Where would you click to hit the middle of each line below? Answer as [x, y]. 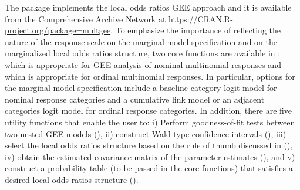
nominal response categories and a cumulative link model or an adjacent [135, 99]
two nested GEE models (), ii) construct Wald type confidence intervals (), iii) [146, 133]
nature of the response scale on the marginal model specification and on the [141, 41]
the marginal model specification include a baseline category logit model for [141, 88]
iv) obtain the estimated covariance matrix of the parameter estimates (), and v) [150, 156]
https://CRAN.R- [201, 18]
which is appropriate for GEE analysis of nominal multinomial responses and [143, 64]
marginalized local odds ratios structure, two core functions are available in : [143, 53]
